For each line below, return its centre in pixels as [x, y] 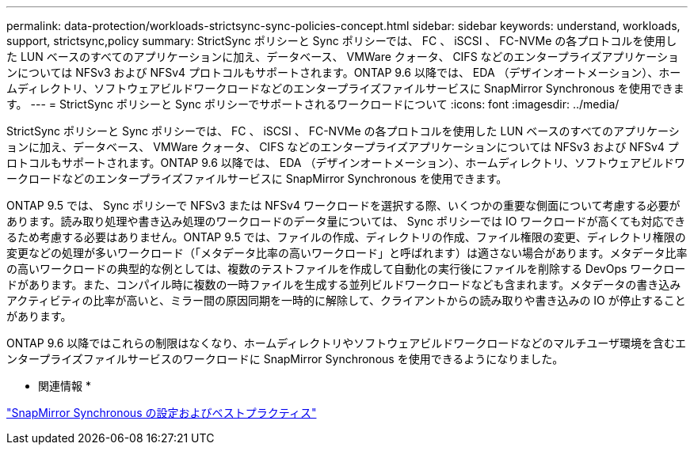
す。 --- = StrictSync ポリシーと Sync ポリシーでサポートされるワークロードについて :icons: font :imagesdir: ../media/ [313, 104]
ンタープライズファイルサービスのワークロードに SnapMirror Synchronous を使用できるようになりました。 [285, 359]
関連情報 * [65, 386]
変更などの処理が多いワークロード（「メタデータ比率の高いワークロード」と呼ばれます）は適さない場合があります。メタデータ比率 [347, 253]
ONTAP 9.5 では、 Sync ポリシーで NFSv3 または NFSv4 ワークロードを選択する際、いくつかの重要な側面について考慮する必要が [343, 205]
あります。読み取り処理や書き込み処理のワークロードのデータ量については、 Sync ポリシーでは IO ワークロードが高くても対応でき [346, 221]
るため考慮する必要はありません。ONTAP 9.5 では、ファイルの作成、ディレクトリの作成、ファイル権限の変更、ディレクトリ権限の [346, 237]
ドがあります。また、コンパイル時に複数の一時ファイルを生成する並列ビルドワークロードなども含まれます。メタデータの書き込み [344, 284]
